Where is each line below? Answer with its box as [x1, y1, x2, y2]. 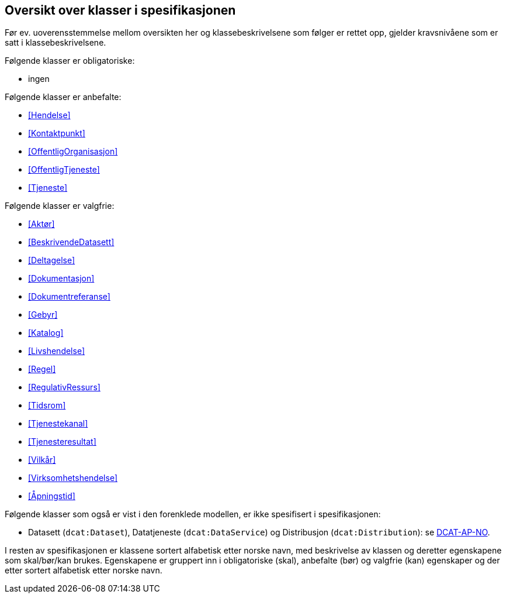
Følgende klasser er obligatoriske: [5, 56, 135, 66]
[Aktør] [28, 219, 55, 229]
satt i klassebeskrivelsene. [5, 37, 106, 48]
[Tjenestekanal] [28, 418, 88, 429]
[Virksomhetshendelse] [28, 473, 117, 483]
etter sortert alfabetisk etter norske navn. [5, 565, 162, 576]
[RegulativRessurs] [28, 382, 100, 393]
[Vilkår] [28, 455, 56, 465]
